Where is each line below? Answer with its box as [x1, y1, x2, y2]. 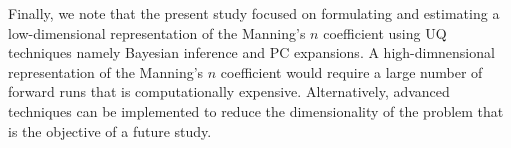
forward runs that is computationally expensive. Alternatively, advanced [8, 81, 450, 102]
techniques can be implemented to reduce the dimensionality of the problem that [8, 100, 504, 121]
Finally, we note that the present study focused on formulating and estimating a [8, 3, 500, 23]
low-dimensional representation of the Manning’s [8, 22, 306, 43]
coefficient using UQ [323, 22, 447, 43]
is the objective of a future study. [8, 120, 212, 141]
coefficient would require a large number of [220, 61, 483, 82]
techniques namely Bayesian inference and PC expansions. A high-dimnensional [8, 42, 495, 63]
